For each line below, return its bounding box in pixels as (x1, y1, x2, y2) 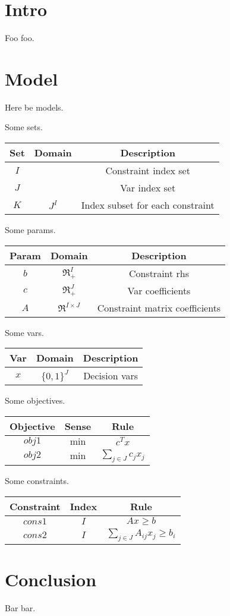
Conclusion (5, 567, 97, 591)
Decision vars (83, 369, 138, 383)
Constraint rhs (128, 266, 190, 280)
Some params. (5, 224, 56, 236)
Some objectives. (5, 394, 65, 407)
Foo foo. (5, 32, 34, 44)
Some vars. (5, 326, 44, 338)
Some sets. (5, 121, 43, 133)
